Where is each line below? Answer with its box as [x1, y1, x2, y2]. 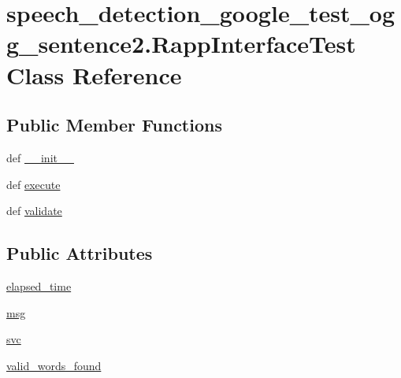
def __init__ [6, 149, 74, 165]
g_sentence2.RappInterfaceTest [6, 28, 356, 60]
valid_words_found [6, 357, 102, 373]
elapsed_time [6, 277, 72, 294]
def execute [6, 176, 61, 192]
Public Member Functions [6, 113, 222, 137]
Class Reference [6, 58, 182, 91]
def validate [6, 202, 62, 219]
